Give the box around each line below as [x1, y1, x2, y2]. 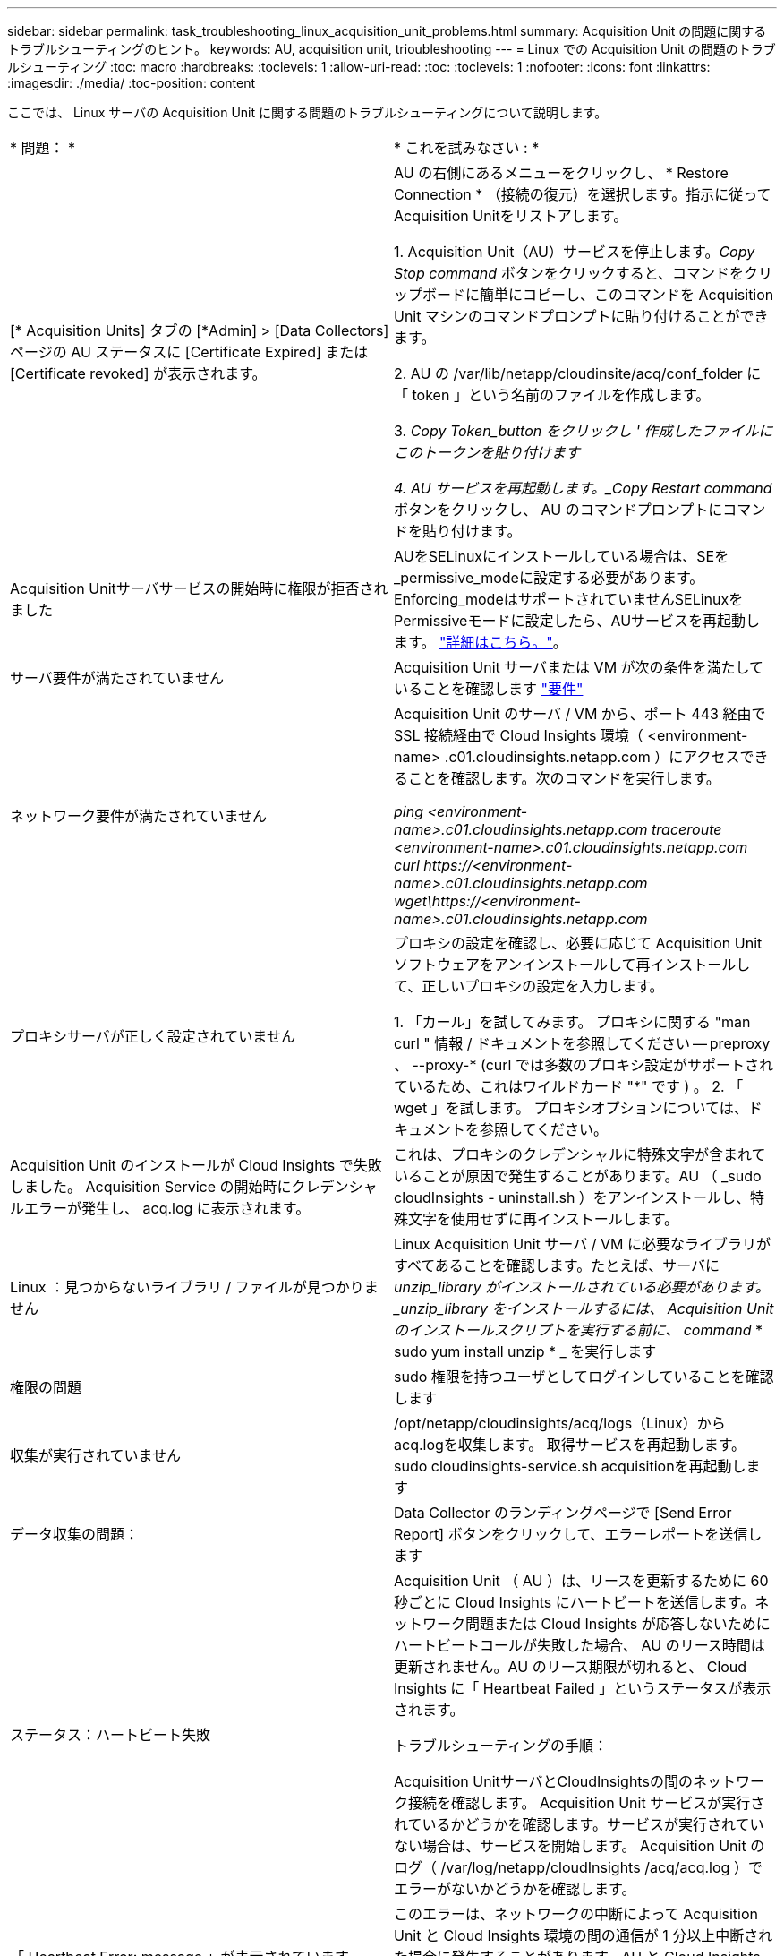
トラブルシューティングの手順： [394, 1737, 609, 1754]
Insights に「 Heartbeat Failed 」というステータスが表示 [394, 1679, 771, 1697]
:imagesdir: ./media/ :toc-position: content [7, 75, 255, 90]
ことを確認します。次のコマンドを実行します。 [408, 769, 720, 787]
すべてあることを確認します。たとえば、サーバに [394, 1257, 720, 1274]
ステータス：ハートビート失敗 [10, 1726, 211, 1744]
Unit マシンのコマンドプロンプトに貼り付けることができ [394, 307, 769, 325]
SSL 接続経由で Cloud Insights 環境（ [394, 726, 643, 744]
